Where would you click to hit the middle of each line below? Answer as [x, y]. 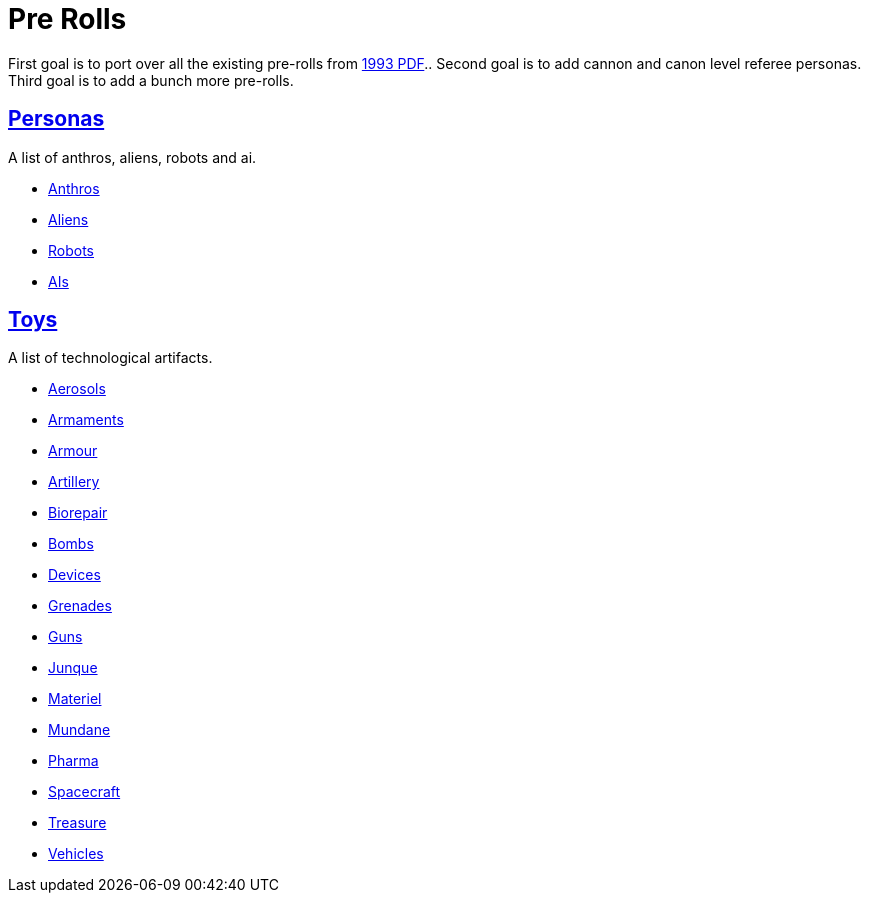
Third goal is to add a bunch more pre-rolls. [151, 80]
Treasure [77, 823]
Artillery [74, 482]
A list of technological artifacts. [110, 358]
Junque [73, 668]
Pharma [73, 761]
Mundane [79, 730]
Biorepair [78, 513]
